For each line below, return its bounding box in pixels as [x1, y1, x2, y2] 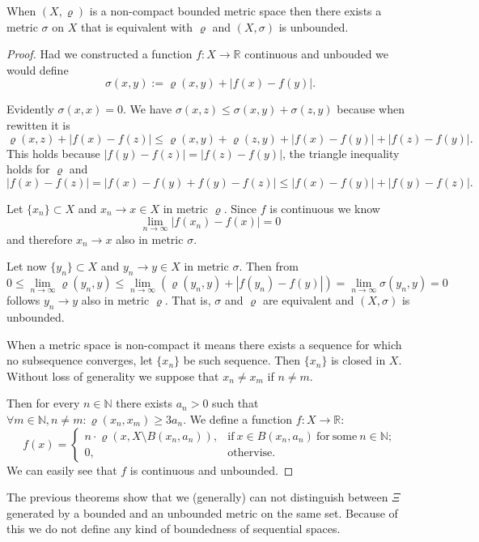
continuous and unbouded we [244, 45, 389, 62]
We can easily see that [6, 461, 117, 478]
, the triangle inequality [282, 144, 400, 161]
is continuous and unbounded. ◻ [129, 461, 294, 478]
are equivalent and [262, 292, 354, 309]
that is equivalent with [80, 18, 193, 35]
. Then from [239, 258, 299, 275]
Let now [6, 258, 47, 275]
